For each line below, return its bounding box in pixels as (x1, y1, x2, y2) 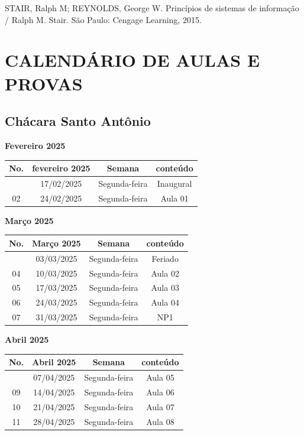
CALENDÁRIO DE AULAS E (5, 48, 260, 72)
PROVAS (5, 71, 83, 95)
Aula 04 (151, 296, 179, 309)
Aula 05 (146, 371, 174, 384)
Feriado (151, 252, 179, 264)
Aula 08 (146, 415, 174, 427)
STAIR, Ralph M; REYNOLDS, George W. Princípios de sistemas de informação (5, 2, 299, 14)
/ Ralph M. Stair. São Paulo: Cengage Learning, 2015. (5, 13, 202, 25)
